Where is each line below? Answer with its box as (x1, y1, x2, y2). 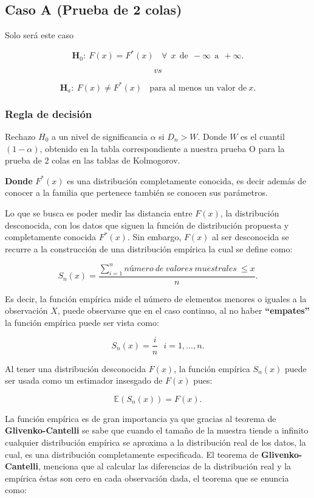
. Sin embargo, (127, 230, 182, 243)
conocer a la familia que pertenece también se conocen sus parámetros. (5, 186, 268, 199)
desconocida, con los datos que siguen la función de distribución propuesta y (5, 218, 289, 231)
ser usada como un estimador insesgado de (5, 374, 163, 387)
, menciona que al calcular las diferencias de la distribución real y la (38, 460, 292, 472)
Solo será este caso (5, 29, 74, 41)
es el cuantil (241, 130, 285, 143)
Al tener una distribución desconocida (5, 362, 146, 375)
